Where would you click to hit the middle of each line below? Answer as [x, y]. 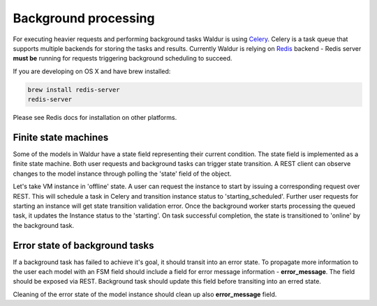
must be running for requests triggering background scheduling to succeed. [123, 59]
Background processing [84, 18]
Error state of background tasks [83, 245]
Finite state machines [61, 137]
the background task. [44, 225]
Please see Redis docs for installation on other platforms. [95, 118]
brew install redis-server [74, 90]
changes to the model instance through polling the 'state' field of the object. [122, 174]
